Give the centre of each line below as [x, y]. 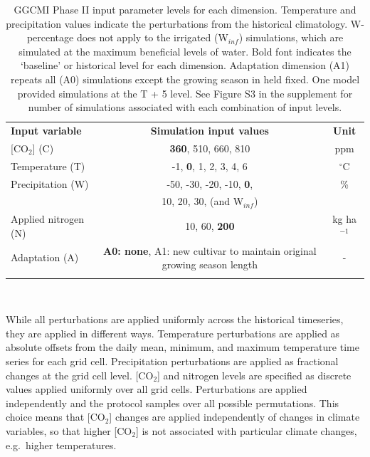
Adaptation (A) [45, 257]
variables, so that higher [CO [69, 430]
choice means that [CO [55, 417]
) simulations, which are [291, 37]
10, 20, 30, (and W [203, 201]
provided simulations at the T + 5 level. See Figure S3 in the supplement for [185, 93]
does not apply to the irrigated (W [152, 37]
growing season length [210, 264]
